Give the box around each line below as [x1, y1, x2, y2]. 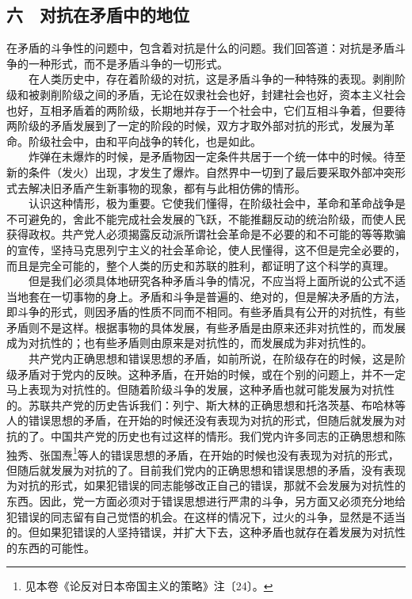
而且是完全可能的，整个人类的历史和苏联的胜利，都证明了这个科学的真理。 [6, 257, 395, 273]
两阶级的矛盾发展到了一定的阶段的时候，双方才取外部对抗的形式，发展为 [6, 117, 383, 134]
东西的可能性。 [17, 539, 95, 555]
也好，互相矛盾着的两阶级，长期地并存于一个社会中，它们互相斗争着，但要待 [6, 101, 406, 118]
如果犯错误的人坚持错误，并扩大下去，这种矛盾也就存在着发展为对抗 [39, 524, 395, 540]
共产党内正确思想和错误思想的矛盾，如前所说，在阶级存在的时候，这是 [28, 350, 395, 367]
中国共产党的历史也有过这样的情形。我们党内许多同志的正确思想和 [50, 428, 395, 444]
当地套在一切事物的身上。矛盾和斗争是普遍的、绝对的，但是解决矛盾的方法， [6, 288, 406, 304]
